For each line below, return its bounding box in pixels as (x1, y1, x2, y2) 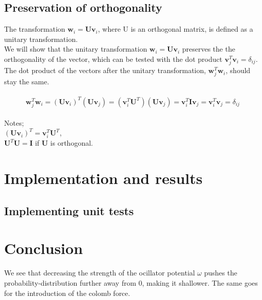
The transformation (4, 24, 65, 34)
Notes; (4, 117, 24, 128)
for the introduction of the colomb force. (4, 287, 130, 298)
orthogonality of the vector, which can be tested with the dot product (4, 53, 223, 64)
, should (225, 65, 251, 76)
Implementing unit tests (4, 202, 134, 218)
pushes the (204, 267, 237, 278)
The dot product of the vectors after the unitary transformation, (4, 65, 206, 76)
